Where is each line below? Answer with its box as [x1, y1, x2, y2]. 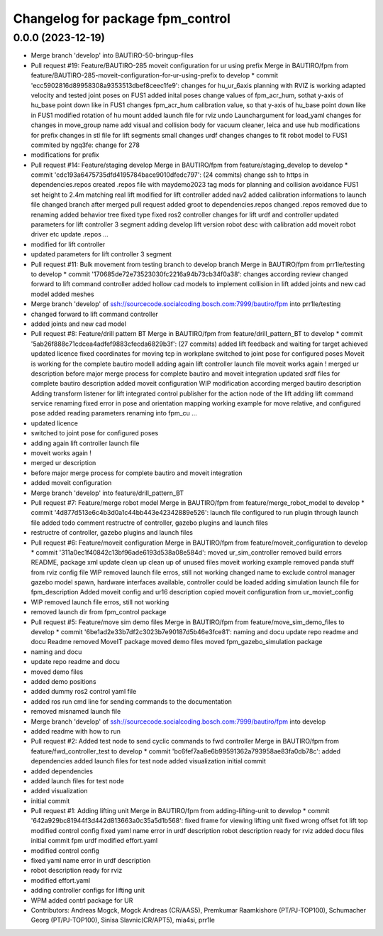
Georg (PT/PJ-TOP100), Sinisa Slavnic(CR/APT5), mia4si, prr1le [30, 916, 216, 925]
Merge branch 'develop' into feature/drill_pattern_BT [30, 489, 184, 497]
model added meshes [30, 290, 95, 298]
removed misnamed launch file [30, 707, 121, 716]
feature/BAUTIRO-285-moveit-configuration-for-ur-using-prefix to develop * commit [30, 71, 279, 80]
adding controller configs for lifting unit [30, 886, 145, 895]
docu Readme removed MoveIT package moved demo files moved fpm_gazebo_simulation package [30, 638, 323, 646]
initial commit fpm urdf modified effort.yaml [30, 837, 158, 845]
